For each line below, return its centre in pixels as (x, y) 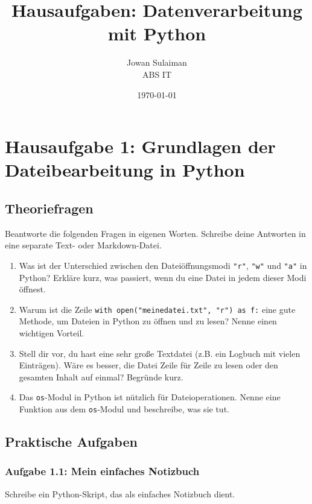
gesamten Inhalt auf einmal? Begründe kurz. (101, 376)
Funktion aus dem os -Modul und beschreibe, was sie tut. (124, 408)
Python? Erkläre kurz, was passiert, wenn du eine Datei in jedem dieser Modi (163, 277)
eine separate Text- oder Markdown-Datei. (83, 245)
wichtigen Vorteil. (52, 332)
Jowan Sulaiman (157, 62)
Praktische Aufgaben (71, 442)
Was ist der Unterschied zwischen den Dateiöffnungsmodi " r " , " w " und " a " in (163, 265)
